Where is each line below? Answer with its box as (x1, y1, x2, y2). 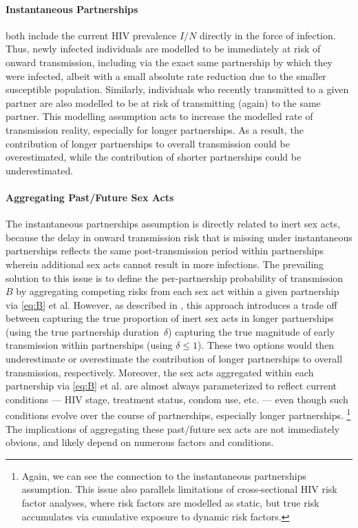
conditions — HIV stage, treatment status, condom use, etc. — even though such (6, 392, 348, 406)
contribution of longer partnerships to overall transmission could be (6, 136, 290, 150)
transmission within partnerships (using (6, 338, 173, 352)
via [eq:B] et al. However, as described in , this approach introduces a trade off (6, 297, 337, 312)
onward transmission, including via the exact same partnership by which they (6, 54, 333, 69)
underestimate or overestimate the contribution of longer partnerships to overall (6, 352, 343, 366)
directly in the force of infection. (199, 28, 336, 42)
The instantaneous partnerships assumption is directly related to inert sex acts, (6, 216, 340, 231)
